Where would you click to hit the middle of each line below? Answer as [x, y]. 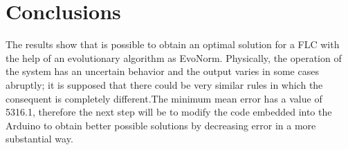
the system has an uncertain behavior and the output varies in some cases [162, 71]
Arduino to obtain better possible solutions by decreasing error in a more [161, 125]
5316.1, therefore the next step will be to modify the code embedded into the [169, 112]
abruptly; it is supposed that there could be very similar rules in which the [164, 84]
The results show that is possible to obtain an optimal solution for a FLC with [173, 44]
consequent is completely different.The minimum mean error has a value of [164, 98]
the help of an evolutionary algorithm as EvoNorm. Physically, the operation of [174, 57]
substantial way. [39, 139]
